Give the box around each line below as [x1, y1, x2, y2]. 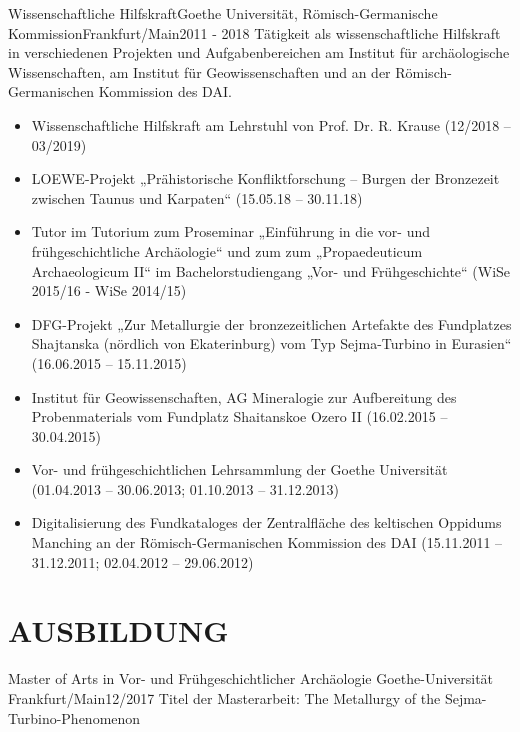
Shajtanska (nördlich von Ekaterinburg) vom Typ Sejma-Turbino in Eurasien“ [31, 333, 512, 354]
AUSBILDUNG [8, 610, 229, 651]
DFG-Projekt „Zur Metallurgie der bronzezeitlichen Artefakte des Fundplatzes [31, 313, 512, 334]
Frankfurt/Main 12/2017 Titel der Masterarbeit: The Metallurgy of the [8, 687, 441, 708]
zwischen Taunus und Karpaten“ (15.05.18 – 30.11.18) [31, 187, 363, 208]
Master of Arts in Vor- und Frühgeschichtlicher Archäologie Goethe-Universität [8, 668, 494, 689]
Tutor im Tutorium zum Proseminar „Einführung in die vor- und [31, 221, 431, 242]
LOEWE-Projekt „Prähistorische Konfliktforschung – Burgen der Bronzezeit [31, 168, 500, 189]
